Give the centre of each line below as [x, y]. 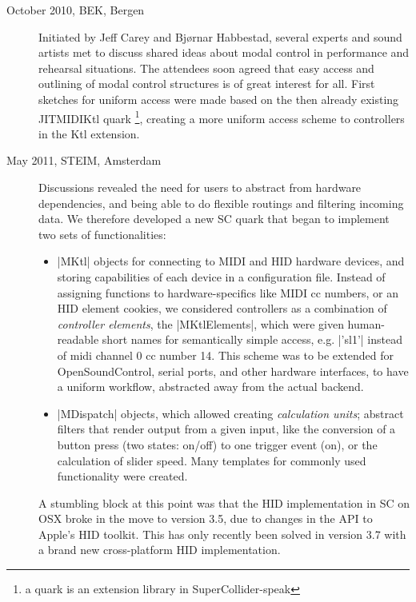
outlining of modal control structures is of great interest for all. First [207, 84]
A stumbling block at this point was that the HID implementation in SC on [224, 502]
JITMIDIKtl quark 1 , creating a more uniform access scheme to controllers [222, 117]
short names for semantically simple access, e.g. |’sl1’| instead [252, 339]
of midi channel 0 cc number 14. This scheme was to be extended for [226, 355]
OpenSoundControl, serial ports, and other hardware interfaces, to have [233, 371]
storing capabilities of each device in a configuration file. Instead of [221, 276]
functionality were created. [122, 476]
